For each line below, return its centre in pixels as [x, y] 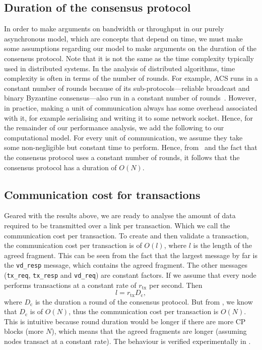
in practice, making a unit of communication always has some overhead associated [131, 107]
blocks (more [24, 331]
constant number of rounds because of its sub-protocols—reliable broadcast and [127, 88]
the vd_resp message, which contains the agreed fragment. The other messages [126, 265]
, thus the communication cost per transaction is [144, 311]
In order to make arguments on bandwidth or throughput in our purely [114, 29]
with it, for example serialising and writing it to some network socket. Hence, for [128, 117]
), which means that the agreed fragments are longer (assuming [149, 331]
